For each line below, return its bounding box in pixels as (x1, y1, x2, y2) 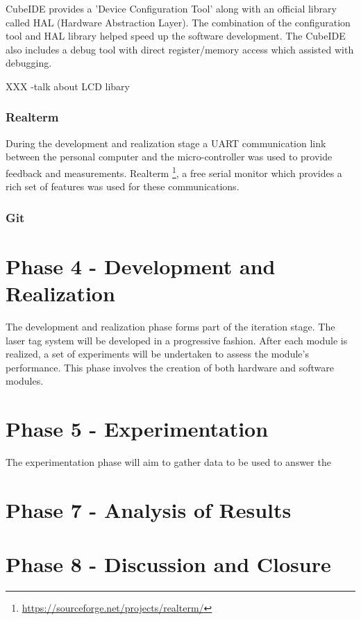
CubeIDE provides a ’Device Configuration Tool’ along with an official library (6, 1, 337, 15)
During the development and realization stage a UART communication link (6, 135, 326, 150)
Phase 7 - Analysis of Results (6, 495, 292, 523)
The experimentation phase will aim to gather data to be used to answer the (6, 455, 331, 469)
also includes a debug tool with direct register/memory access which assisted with (6, 42, 354, 56)
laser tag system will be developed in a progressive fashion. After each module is (6, 333, 348, 347)
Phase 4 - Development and (6, 251, 276, 280)
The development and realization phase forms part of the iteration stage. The (6, 319, 335, 333)
